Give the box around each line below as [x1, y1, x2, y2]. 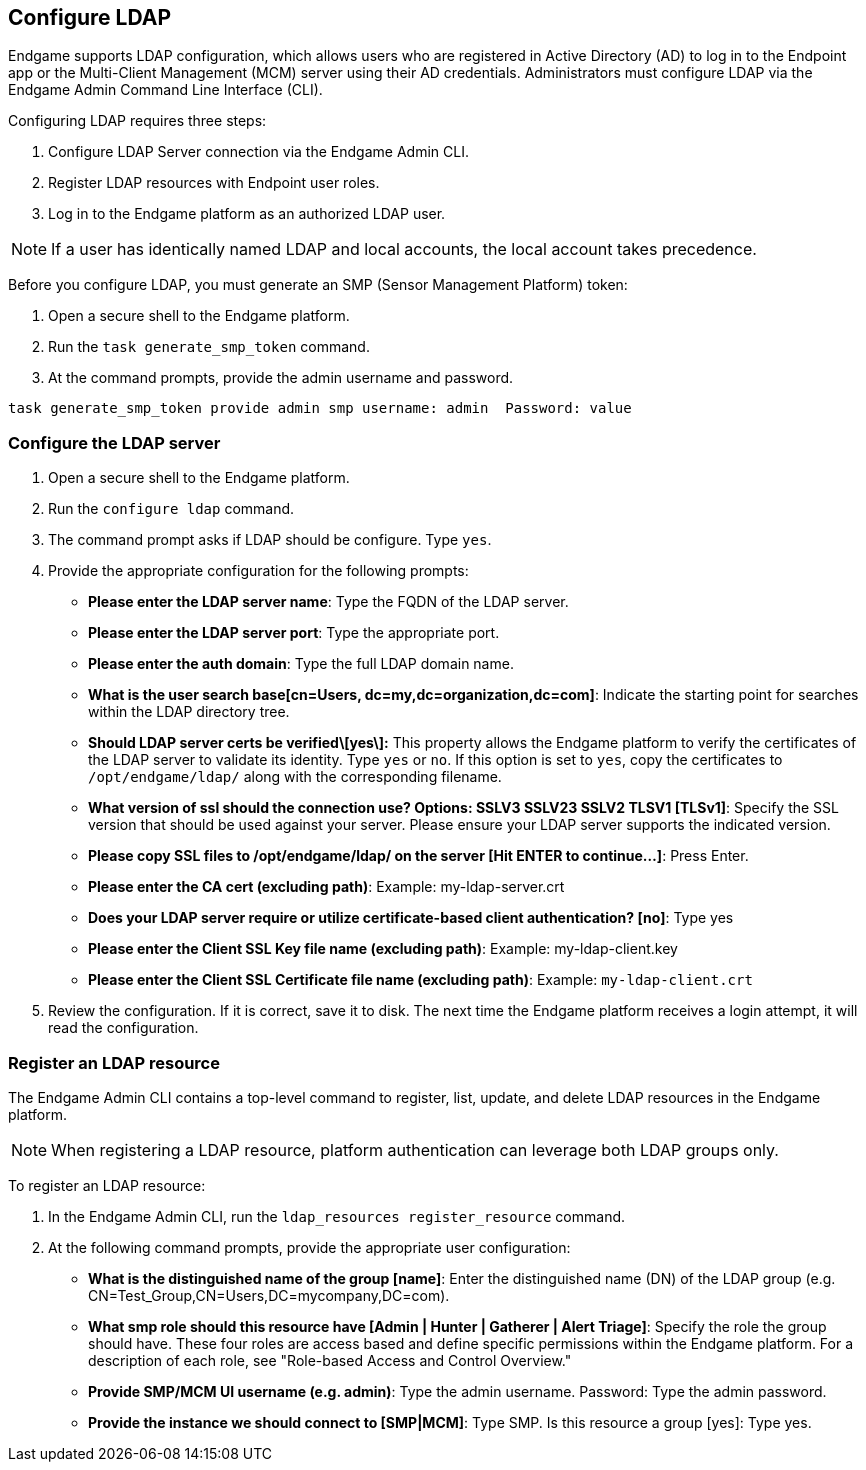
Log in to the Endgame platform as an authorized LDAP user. [48, 205, 446, 223]
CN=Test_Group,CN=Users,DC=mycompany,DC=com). [88, 1286, 450, 1304]
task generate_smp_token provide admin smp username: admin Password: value [8, 400, 632, 417]
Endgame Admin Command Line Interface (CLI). [8, 81, 323, 99]
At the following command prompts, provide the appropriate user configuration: [48, 1238, 571, 1256]
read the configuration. [48, 1019, 199, 1037]
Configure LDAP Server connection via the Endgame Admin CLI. [48, 143, 469, 161]
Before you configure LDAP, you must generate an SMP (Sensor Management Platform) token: [8, 276, 628, 294]
